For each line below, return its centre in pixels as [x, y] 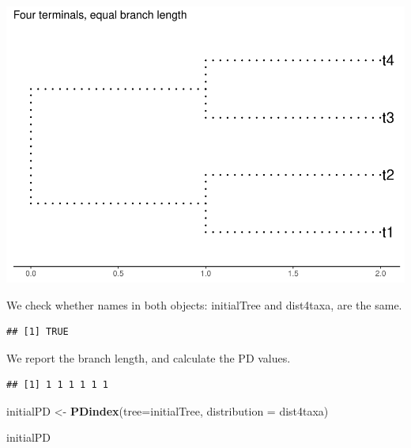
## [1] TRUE [38, 332]
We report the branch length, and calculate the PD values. [149, 357]
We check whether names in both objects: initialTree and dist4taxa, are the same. [204, 304]
